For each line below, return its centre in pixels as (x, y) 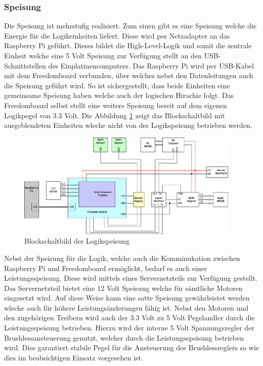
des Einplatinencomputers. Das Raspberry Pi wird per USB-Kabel (151, 65)
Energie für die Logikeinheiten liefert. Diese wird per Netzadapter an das (117, 35)
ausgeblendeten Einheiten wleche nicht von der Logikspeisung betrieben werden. (128, 125)
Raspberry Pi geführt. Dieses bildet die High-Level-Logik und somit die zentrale (128, 45)
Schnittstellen (25, 65)
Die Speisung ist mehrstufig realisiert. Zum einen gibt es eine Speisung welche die (130, 26)
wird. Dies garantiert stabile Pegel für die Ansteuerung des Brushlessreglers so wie (131, 347)
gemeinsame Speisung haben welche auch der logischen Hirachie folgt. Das (119, 95)
